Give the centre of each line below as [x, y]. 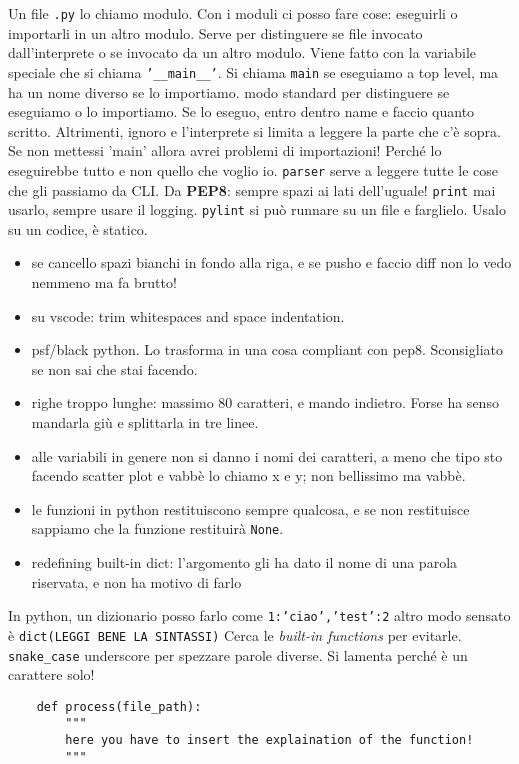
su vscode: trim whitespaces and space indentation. [188, 315]
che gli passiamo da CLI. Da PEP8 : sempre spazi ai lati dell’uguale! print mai [252, 189]
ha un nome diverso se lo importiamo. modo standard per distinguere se [229, 91]
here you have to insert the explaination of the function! [269, 740]
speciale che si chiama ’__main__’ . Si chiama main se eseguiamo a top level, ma [253, 71]
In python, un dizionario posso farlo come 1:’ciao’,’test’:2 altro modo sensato [259, 615]
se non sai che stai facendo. [114, 368]
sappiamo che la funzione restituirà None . [157, 528]
